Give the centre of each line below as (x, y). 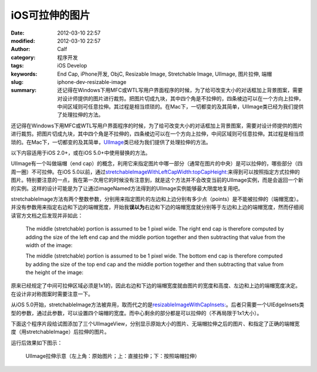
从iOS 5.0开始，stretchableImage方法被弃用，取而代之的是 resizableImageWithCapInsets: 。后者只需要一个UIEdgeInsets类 (158, 305)
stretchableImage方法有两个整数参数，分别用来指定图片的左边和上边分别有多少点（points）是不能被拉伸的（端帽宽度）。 (156, 199)
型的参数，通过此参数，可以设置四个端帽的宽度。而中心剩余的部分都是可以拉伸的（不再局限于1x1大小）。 (136, 313)
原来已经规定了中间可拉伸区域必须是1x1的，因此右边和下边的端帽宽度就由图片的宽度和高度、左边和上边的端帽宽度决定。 (156, 286)
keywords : (24, 74)
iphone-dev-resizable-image (92, 82)
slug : (17, 82)
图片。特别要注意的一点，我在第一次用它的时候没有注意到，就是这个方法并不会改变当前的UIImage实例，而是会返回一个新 (157, 180)
